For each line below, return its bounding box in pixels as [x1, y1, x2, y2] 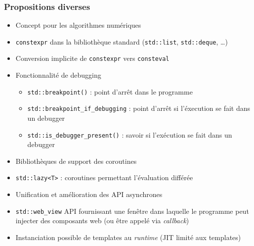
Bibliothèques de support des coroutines [15, 155, 137, 166]
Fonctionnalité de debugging [15, 70, 101, 80]
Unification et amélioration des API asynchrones [15, 189, 163, 199]
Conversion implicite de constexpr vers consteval [15, 53, 169, 63]
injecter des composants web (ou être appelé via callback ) [15, 215, 189, 226]
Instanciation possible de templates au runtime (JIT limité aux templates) [15, 232, 241, 242]
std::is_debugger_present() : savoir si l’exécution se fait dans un [27, 129, 232, 140]
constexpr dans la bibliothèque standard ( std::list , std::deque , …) [15, 36, 228, 47]
